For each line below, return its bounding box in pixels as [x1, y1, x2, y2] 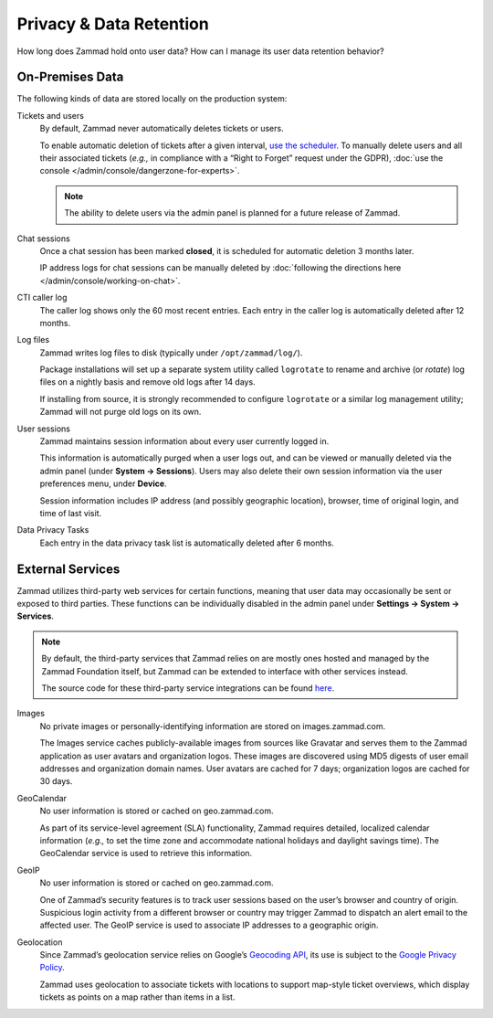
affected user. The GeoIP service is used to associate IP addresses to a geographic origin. [39, 919, 379, 931]
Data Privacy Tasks [16, 525, 89, 536]
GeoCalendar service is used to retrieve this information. [39, 848, 253, 859]
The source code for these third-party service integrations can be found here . [41, 683, 335, 694]
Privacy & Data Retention [16, 14, 209, 34]
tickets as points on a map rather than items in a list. [39, 991, 236, 1002]
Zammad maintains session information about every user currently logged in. [39, 436, 330, 447]
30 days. [39, 776, 73, 787]
